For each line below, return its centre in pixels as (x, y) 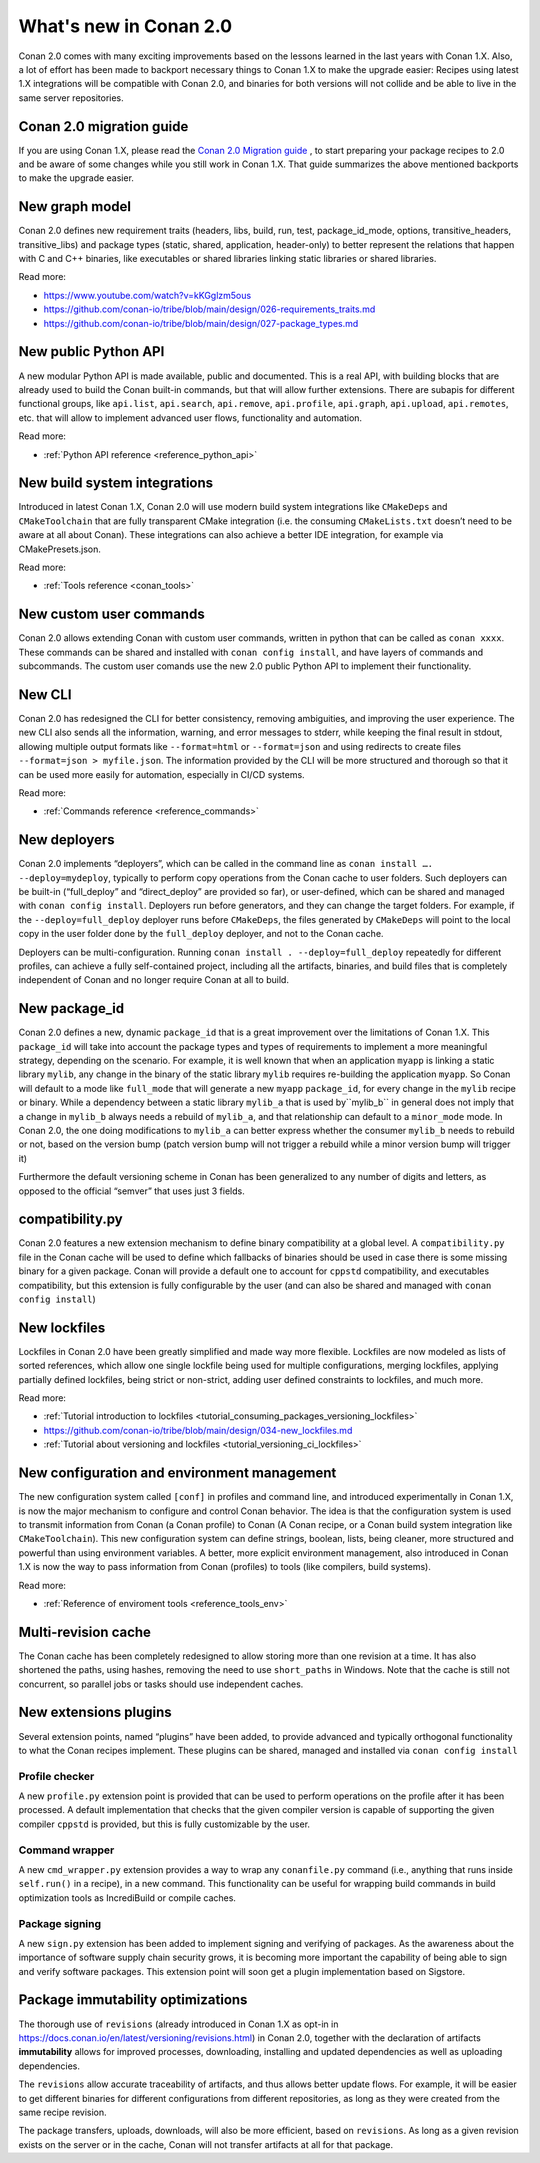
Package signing (60, 1923)
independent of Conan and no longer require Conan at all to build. (154, 980)
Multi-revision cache (85, 1631)
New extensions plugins (95, 1712)
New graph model (75, 206)
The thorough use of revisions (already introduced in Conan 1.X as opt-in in (178, 2024)
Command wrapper (66, 1850)
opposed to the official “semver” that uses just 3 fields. (131, 1191)
